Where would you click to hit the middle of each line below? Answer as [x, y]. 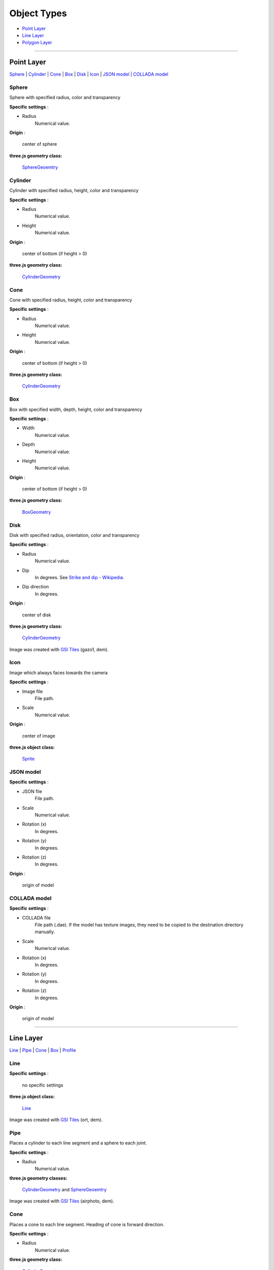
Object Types [38, 13]
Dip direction [36, 587]
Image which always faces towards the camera [59, 673]
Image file [32, 691]
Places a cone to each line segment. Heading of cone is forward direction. [87, 1224]
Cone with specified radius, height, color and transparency [71, 300]
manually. [45, 932]
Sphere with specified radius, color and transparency [65, 98]
